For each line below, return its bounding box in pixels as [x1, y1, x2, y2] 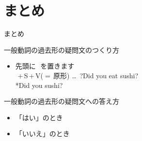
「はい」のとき [15, 112, 63, 122]
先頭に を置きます [15, 61, 75, 71]
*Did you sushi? [15, 80, 63, 90]
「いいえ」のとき [15, 128, 70, 139]
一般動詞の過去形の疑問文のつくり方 [4, 44, 119, 55]
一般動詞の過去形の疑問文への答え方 [4, 96, 119, 106]
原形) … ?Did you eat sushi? [53, 70, 139, 80]
